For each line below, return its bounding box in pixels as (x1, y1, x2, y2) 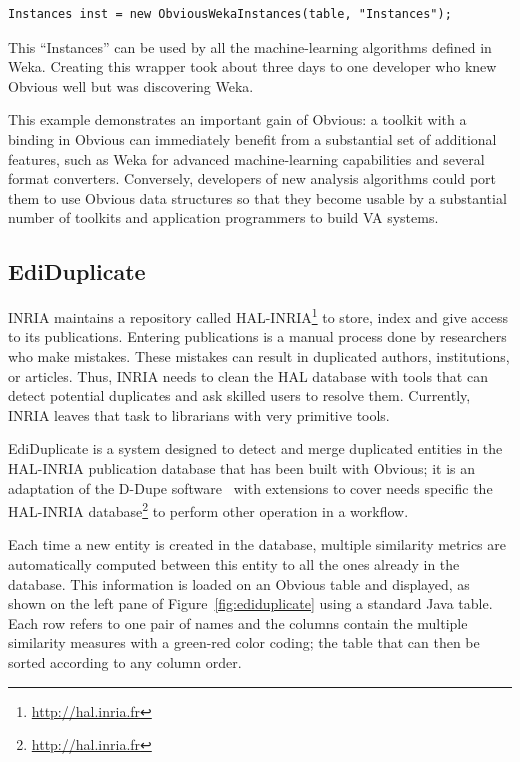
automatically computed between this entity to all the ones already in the (8, 553, 460, 574)
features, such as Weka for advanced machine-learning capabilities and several (8, 148, 485, 169)
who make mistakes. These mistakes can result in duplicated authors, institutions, (8, 345, 510, 366)
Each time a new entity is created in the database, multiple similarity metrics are (8, 534, 506, 555)
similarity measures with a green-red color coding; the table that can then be (8, 632, 480, 653)
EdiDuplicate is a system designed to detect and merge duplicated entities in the (8, 438, 503, 459)
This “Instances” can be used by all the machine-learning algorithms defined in (8, 36, 492, 57)
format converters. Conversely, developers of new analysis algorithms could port (8, 168, 497, 189)
